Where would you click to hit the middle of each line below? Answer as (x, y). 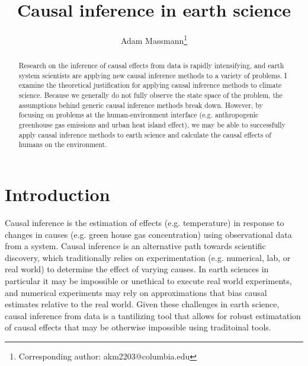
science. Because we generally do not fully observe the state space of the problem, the (150, 95)
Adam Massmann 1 (154, 39)
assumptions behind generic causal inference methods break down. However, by (141, 105)
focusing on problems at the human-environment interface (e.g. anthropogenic (139, 115)
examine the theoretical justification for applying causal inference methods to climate (150, 85)
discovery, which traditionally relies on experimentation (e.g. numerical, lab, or (148, 257)
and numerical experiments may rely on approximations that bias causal (136, 292)
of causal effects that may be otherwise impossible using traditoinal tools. (138, 327)
